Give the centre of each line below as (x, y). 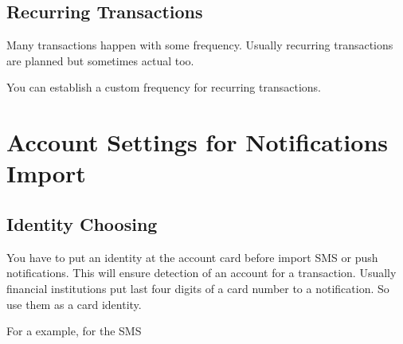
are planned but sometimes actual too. (100, 60)
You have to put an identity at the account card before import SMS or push (192, 257)
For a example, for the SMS (74, 331)
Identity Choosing (82, 223)
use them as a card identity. (74, 304)
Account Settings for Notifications (197, 142)
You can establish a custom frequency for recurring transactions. (164, 87)
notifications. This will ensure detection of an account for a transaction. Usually (201, 273)
